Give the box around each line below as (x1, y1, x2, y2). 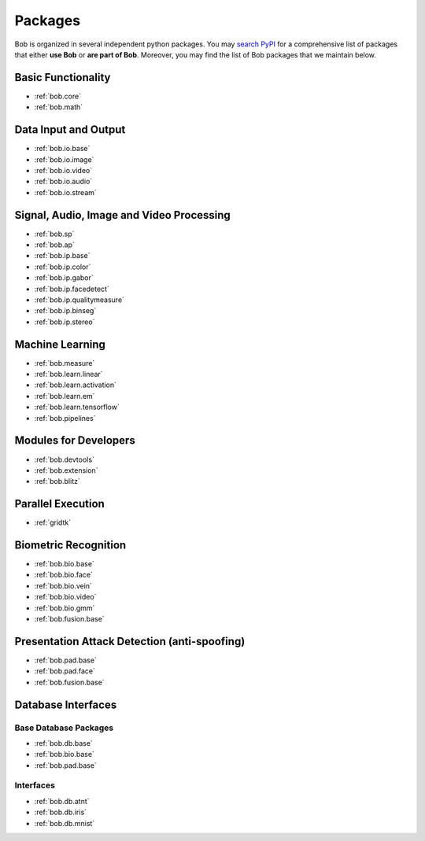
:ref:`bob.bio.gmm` (34, 603, 95, 613)
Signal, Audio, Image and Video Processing (14, 208, 231, 222)
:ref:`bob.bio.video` (34, 592, 97, 602)
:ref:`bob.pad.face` (34, 666, 96, 676)
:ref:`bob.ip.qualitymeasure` (34, 295, 125, 304)
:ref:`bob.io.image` (34, 154, 94, 164)
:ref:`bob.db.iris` (34, 807, 87, 817)
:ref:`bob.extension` (34, 465, 98, 475)
